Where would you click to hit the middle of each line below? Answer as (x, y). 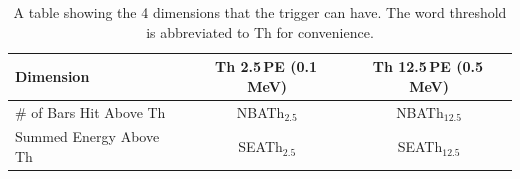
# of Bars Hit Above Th (90, 111)
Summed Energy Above (87, 136)
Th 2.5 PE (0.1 (266, 66)
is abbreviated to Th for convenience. (260, 31)
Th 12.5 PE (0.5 (427, 66)
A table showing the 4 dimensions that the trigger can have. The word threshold (260, 12)
